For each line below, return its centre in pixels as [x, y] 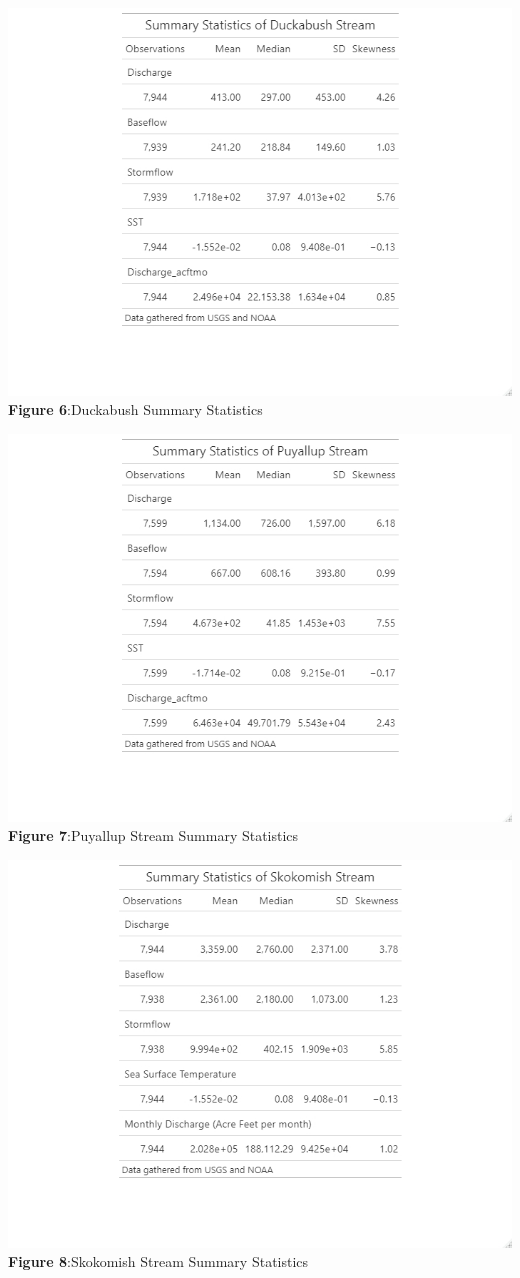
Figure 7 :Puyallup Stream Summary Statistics [153, 835]
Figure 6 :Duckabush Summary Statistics [135, 409]
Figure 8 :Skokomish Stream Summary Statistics [158, 1261]
